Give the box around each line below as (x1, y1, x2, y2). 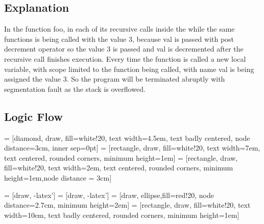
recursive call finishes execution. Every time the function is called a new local (4, 53, 246, 64)
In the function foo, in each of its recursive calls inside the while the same (4, 23, 235, 34)
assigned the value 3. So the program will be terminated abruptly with (4, 73, 225, 84)
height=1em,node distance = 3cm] (4, 172, 112, 183)
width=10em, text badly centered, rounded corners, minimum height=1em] (4, 209, 239, 220)
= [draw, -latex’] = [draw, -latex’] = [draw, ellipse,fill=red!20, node (4, 189, 214, 200)
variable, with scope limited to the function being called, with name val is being (4, 63, 254, 74)
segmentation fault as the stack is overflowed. (4, 83, 146, 94)
